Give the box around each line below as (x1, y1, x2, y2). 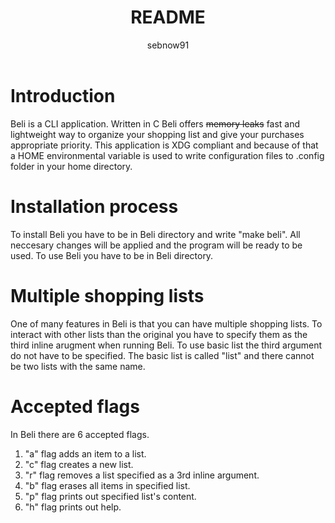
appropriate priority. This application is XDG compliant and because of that (10, 139, 319, 151)
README (130, 6, 206, 29)
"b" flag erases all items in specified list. (24, 479, 191, 491)
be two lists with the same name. (10, 360, 146, 372)
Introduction (10, 84, 116, 107)
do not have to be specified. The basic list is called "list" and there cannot (10, 349, 315, 361)
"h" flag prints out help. (24, 501, 122, 513)
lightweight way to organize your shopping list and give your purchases (10, 128, 305, 140)
